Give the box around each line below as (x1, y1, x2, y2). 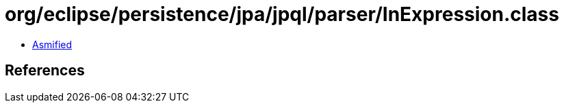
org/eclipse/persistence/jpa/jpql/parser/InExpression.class (5, 3, 559, 26)
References (5, 62, 85, 79)
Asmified (32, 38, 73, 50)
